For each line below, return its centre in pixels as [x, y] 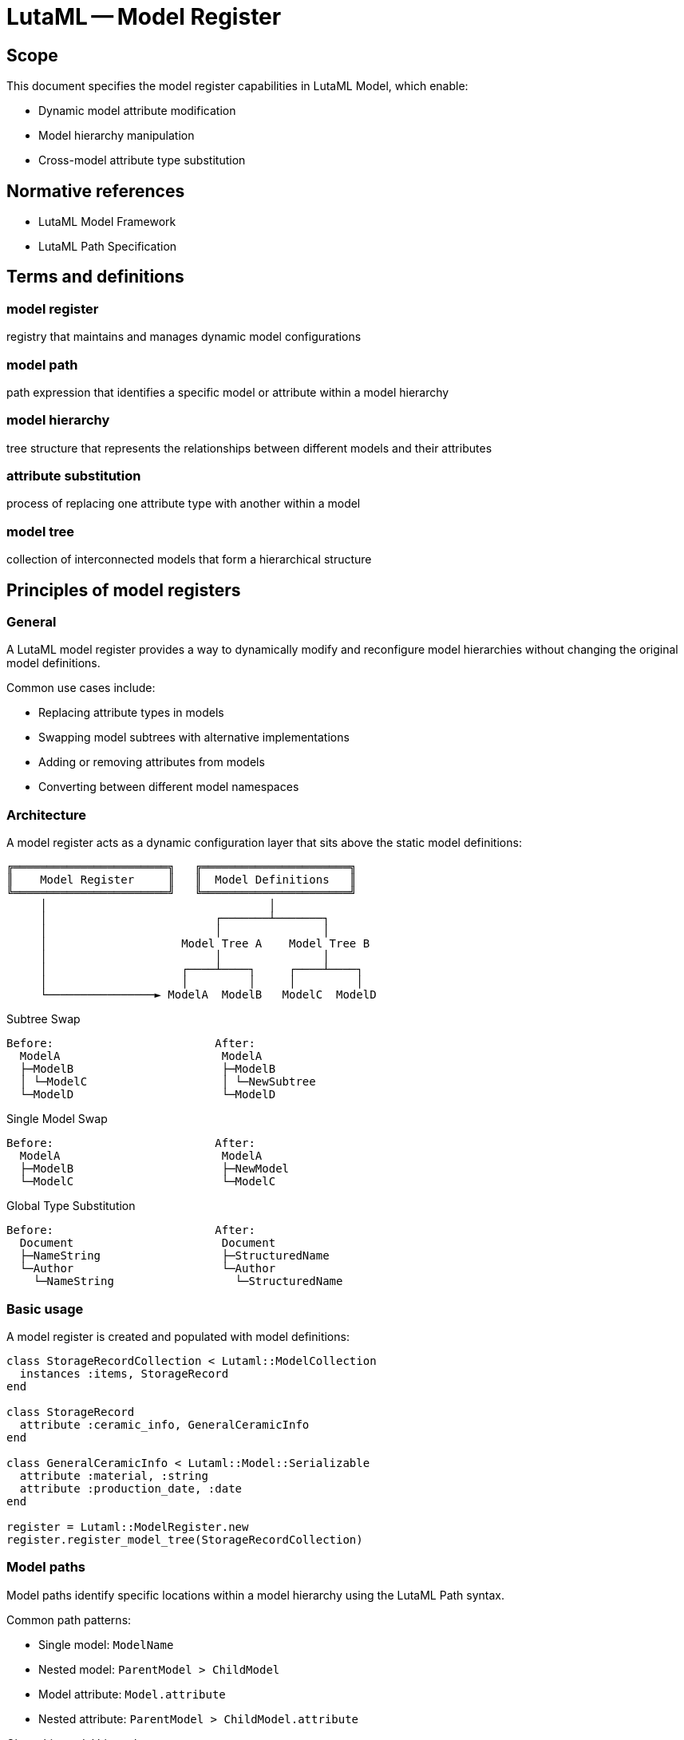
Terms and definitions [95, 277]
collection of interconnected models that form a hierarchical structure [189, 560]
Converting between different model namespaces [169, 787]
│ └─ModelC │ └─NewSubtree [168, 1082]
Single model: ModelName [106, 1644]
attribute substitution [74, 476]
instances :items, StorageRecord [124, 1373]
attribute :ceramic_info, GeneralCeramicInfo [164, 1424]
